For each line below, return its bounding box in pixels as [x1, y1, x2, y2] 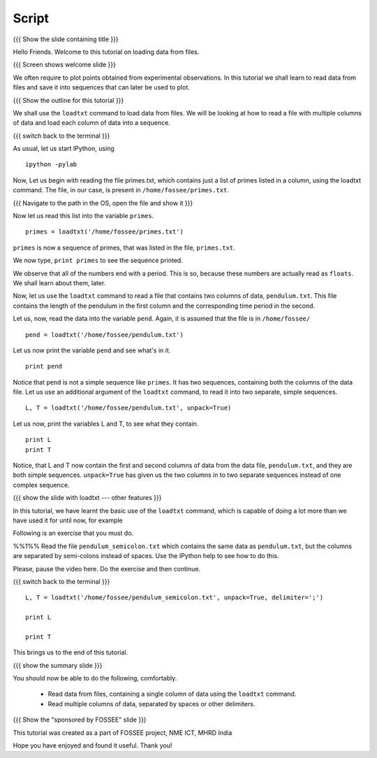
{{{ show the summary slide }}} [13, 661, 103, 669]
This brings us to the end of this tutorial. [13, 648, 128, 657]
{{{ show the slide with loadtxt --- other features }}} [13, 494, 162, 502]
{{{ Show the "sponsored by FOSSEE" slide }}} [13, 715, 147, 724]
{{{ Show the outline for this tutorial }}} [13, 96, 124, 104]
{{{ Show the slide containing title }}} [13, 35, 119, 43]
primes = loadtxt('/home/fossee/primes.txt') [25, 228, 184, 236]
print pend [25, 362, 63, 371]
